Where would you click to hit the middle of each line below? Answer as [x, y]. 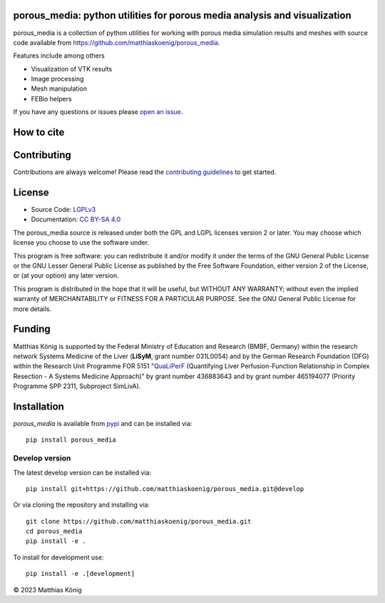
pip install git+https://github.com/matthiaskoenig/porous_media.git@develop [165, 488]
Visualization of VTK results [72, 69]
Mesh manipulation [59, 88]
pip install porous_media [71, 440]
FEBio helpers [51, 98]
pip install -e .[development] [81, 574]
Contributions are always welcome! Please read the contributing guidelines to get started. [145, 172]
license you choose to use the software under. [81, 243]
